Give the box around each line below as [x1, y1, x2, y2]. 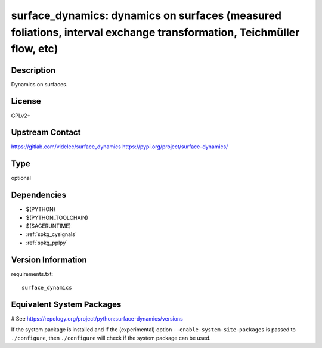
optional [11, 175, 31, 182]
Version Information [11, 254, 87, 265]
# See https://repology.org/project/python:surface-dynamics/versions [11, 315, 183, 322]
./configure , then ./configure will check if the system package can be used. [11, 334, 211, 341]
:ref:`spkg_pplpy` [26, 239, 68, 246]
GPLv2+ [11, 112, 31, 119]
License [11, 96, 41, 107]
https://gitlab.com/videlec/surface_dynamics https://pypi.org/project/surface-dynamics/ [11, 143, 228, 150]
